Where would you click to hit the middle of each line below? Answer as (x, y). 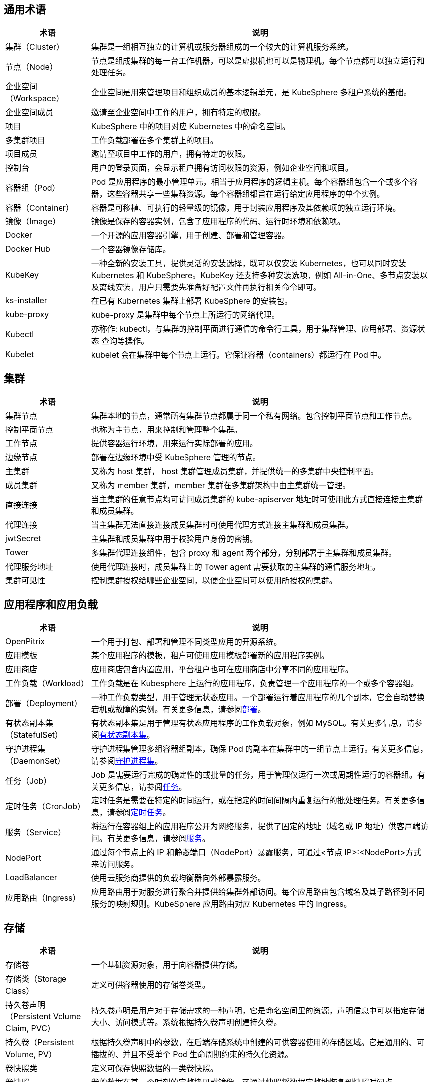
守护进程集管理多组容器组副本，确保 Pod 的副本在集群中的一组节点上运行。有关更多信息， (259, 749)
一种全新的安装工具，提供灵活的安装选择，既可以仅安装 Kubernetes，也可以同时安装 (249, 263)
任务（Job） (29, 781)
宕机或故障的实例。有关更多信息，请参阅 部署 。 (178, 709)
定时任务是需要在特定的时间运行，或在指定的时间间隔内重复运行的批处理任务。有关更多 (254, 801)
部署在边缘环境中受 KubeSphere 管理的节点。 (176, 458)
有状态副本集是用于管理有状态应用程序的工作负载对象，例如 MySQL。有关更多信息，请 (253, 723)
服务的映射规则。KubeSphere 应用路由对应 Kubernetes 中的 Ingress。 (221, 904)
